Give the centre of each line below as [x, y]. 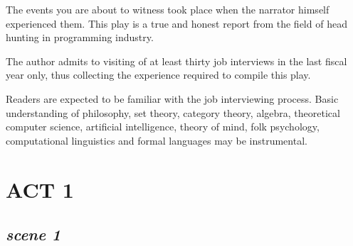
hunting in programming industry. [80, 37]
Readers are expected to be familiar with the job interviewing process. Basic [172, 98]
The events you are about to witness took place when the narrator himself [168, 9]
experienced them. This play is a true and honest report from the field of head [176, 23]
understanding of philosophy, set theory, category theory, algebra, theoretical [173, 112]
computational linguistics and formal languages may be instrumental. [157, 140]
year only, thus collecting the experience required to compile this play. [158, 75]
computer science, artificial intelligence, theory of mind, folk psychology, [163, 127]
